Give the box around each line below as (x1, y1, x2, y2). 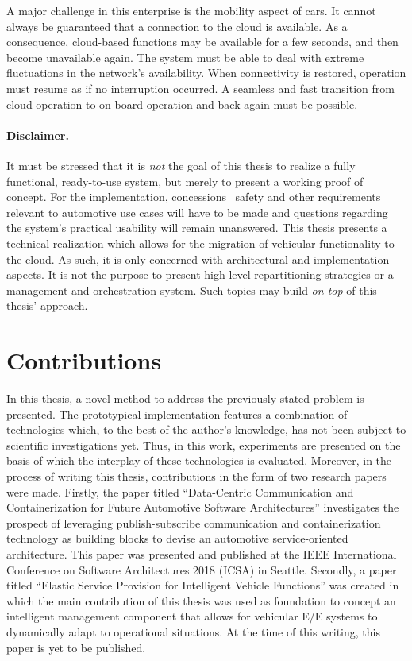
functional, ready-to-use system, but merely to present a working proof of (6, 172, 364, 189)
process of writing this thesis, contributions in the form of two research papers (6, 467, 387, 484)
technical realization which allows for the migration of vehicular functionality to (6, 234, 395, 251)
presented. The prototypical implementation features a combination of (6, 405, 348, 422)
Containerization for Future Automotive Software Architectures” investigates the (6, 499, 399, 516)
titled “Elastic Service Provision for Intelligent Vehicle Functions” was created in (6, 577, 399, 593)
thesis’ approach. (6, 297, 88, 314)
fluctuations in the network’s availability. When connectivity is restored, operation (6, 64, 406, 81)
